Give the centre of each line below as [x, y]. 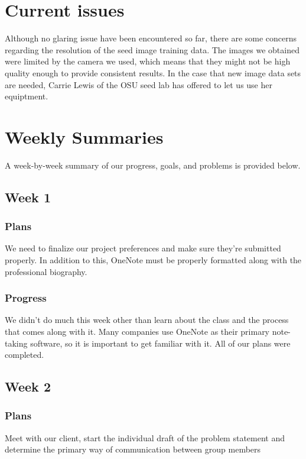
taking [16, 343]
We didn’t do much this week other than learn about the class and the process [147, 320]
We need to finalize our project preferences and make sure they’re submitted [143, 248]
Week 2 [28, 387]
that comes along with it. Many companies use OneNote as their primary [137, 331]
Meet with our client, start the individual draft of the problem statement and [145, 437]
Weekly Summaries [84, 136]
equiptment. [27, 96]
